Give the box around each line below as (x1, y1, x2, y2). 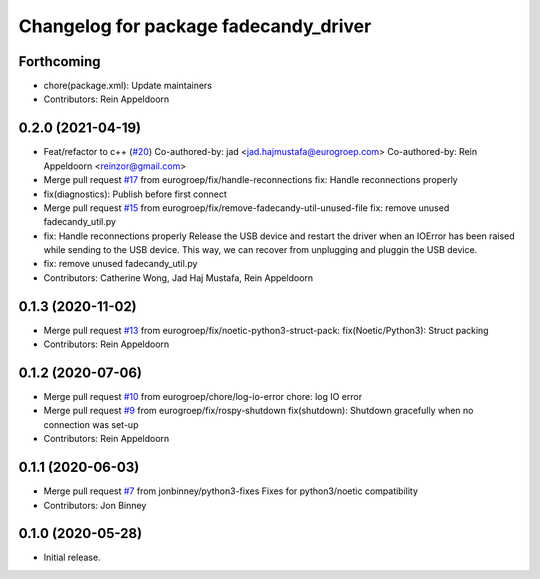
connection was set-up (43, 418, 139, 430)
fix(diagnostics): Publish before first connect (43, 188, 227, 200)
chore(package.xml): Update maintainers (43, 80, 212, 92)
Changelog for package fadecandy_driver (18, 15, 372, 37)
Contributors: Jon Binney (43, 499, 147, 511)
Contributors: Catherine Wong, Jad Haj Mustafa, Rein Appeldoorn (43, 271, 314, 284)
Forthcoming (18, 53, 101, 70)
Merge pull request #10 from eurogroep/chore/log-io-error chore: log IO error (43, 391, 363, 403)
